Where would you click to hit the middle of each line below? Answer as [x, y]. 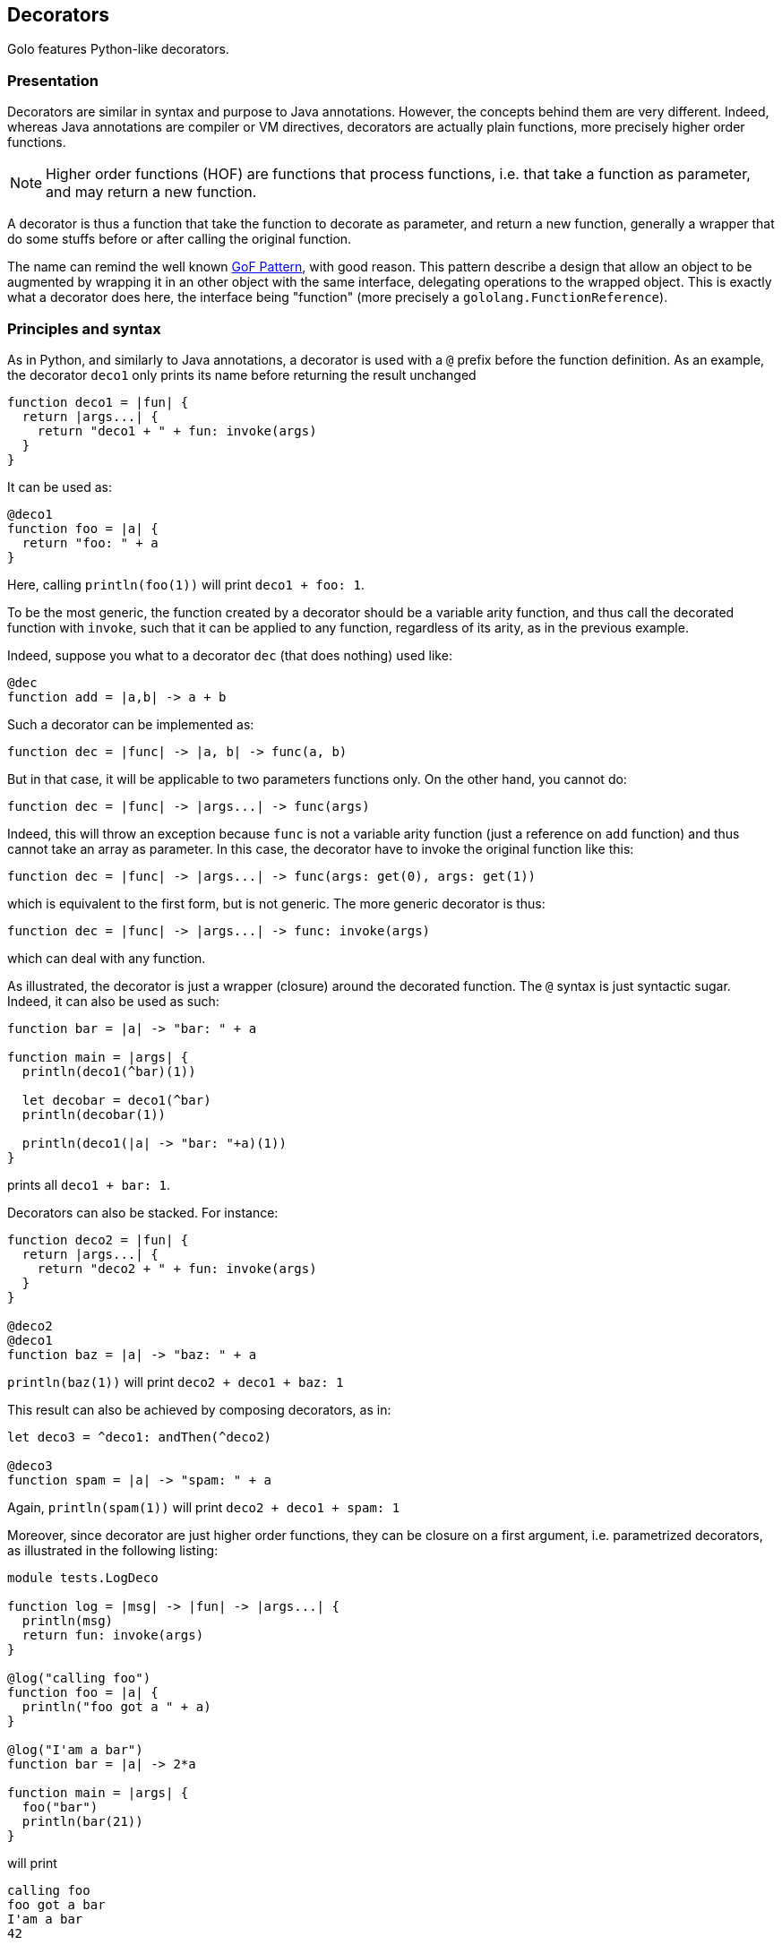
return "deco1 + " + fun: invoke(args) [177, 430]
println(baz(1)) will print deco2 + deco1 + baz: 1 [176, 1381]
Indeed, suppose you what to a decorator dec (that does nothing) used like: [230, 655]
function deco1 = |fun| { [98, 402]
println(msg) [68, 1620]
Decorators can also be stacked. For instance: [143, 1212]
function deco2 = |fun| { [98, 1239]
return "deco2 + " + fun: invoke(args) [177, 1268]
